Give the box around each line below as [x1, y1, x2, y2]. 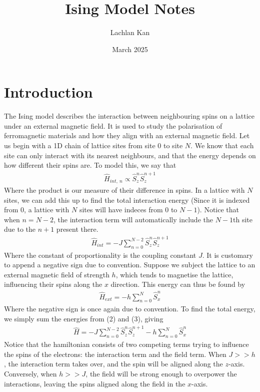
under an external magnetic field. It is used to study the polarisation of [4, 120, 222, 131]
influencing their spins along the [4, 279, 102, 289]
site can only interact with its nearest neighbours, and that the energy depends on [4, 150, 256, 160]
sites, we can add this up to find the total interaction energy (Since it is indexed [4, 194, 250, 205]
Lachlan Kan [110, 27, 150, 38]
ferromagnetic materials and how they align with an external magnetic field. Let [4, 130, 250, 141]
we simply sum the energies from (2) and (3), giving [4, 313, 163, 324]
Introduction [4, 82, 93, 102]
